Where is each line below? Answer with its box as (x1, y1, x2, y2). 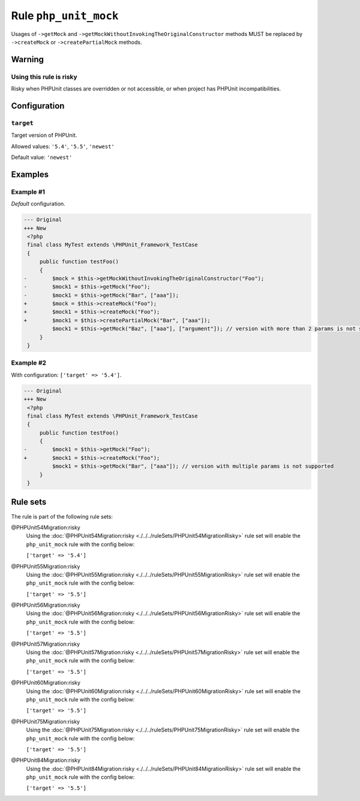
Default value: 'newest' (11, 153, 73, 161)
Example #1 (11, 188, 45, 196)
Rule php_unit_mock (11, 9, 119, 22)
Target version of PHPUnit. (11, 132, 77, 139)
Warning (11, 54, 44, 64)
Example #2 (11, 359, 47, 367)
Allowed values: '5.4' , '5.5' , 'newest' (11, 143, 115, 150)
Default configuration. (11, 200, 65, 207)
